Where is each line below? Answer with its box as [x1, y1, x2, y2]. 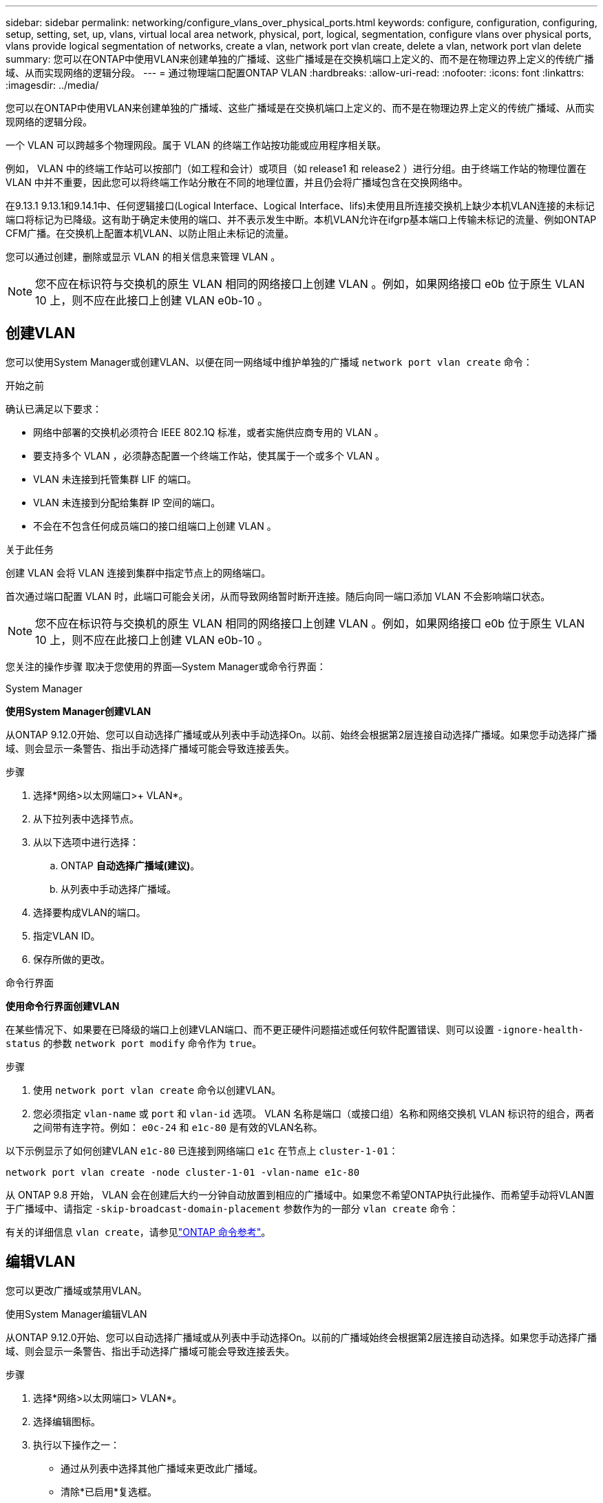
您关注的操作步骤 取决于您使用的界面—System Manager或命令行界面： [6, 660, 326, 672]
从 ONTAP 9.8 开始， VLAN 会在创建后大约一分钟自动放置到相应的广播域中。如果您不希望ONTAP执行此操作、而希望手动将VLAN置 [6, 1188, 595, 1201]
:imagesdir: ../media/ [6, 79, 99, 91]
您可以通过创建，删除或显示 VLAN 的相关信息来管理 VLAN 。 [6, 251, 281, 262]
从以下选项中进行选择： [33, 836, 139, 848]
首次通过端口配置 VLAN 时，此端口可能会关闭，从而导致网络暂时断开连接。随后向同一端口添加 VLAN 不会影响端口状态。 [6, 590, 551, 602]
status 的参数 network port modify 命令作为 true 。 [6, 1037, 262, 1049]
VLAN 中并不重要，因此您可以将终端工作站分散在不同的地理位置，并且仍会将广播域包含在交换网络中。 [6, 176, 468, 188]
